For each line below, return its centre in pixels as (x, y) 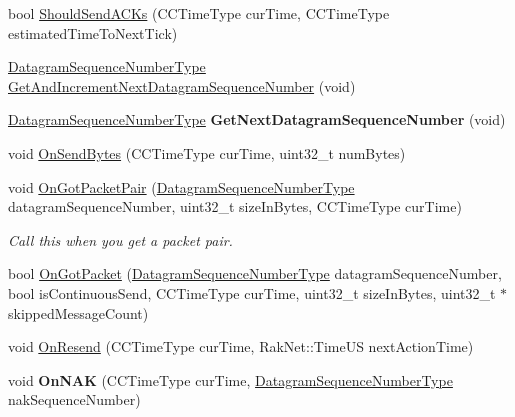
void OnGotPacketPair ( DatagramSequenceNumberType (181, 186)
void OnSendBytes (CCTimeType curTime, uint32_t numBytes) (207, 152)
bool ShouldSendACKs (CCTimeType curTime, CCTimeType (199, 13)
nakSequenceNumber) (74, 399)
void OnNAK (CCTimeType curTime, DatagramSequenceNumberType (230, 379)
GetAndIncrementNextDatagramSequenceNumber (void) (182, 85)
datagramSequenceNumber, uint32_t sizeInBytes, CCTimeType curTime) (235, 206)
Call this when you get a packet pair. (120, 239)
